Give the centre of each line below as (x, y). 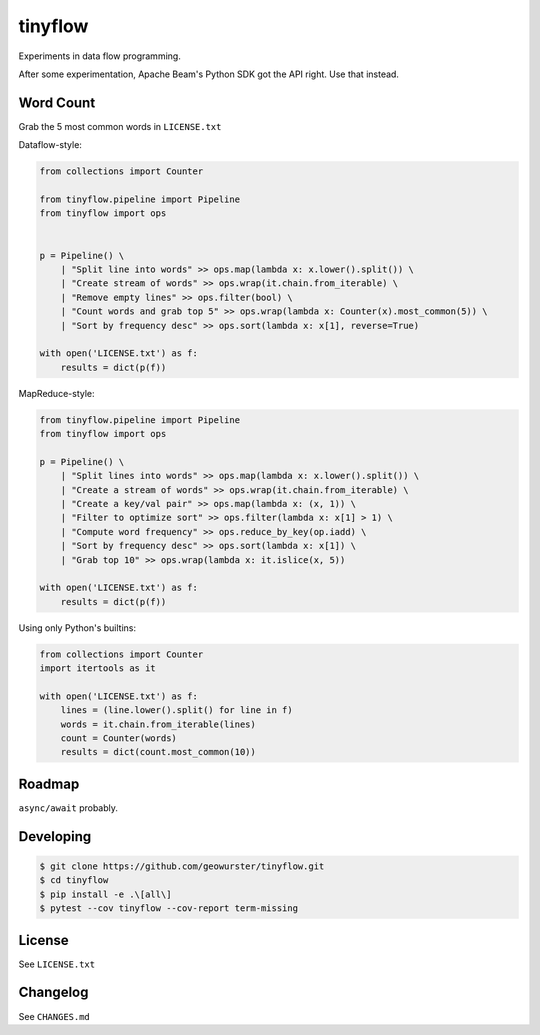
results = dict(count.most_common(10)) (158, 752)
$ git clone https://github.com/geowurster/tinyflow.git (182, 866)
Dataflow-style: (50, 145)
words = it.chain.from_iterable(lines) (158, 724)
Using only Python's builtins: (77, 627)
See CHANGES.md (54, 1016)
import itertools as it (98, 668)
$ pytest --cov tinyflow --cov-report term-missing (169, 908)
